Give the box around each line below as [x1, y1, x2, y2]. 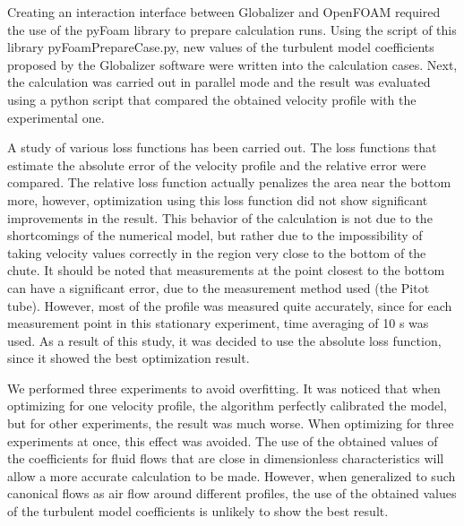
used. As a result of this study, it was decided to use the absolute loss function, [7, 331, 442, 349]
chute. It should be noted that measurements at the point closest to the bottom [7, 261, 445, 280]
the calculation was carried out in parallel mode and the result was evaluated [7, 73, 431, 91]
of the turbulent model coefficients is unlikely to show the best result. [7, 502, 389, 521]
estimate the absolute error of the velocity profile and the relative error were [7, 155, 426, 174]
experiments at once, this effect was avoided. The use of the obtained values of [7, 431, 438, 450]
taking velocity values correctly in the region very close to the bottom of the [7, 243, 426, 262]
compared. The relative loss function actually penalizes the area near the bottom [7, 173, 451, 192]
